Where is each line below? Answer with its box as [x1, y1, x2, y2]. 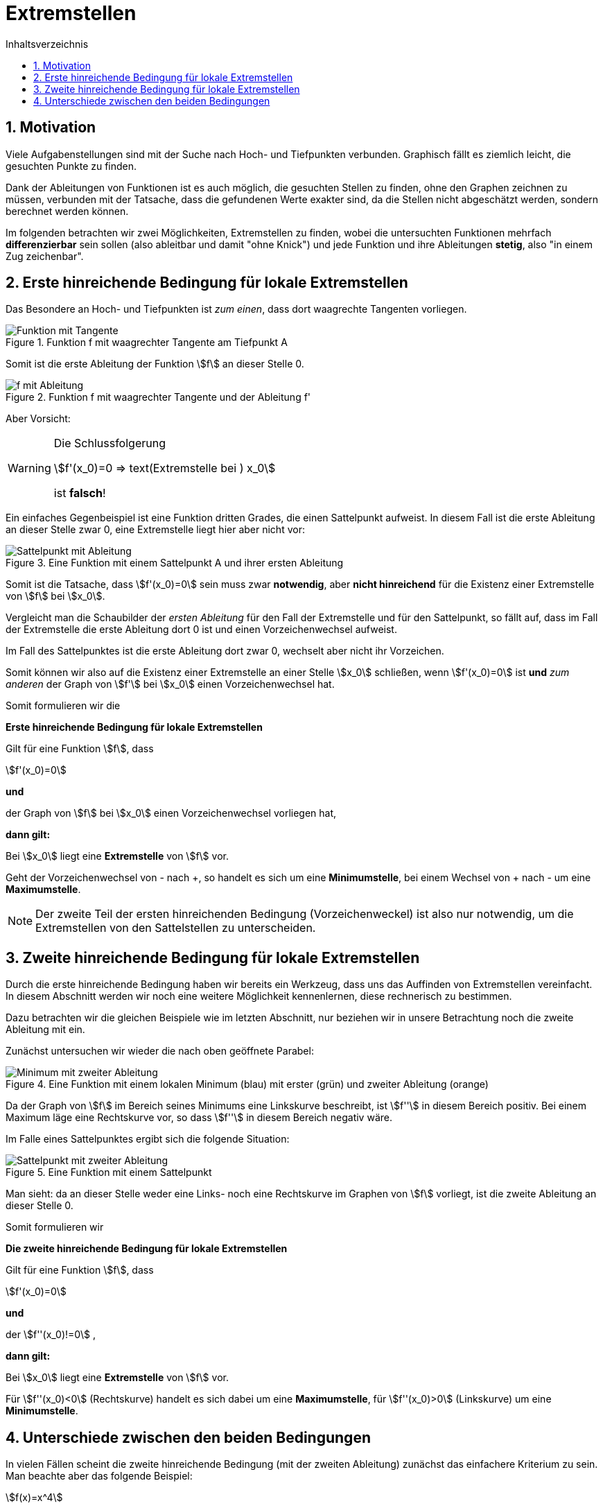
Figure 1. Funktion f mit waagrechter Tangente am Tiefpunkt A [6, 336, 288, 349]
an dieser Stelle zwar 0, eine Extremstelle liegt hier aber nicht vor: [6, 523, 305, 536]
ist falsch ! [53, 486, 106, 501]
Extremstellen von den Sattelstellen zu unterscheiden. [35, 921, 316, 935]
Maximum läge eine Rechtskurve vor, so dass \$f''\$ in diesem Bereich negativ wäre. [6, 1111, 392, 1124]
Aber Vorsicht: [6, 413, 71, 425]
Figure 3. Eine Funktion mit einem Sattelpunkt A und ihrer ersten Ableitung [6, 557, 344, 569]
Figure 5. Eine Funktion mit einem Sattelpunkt [6, 1166, 212, 1179]
